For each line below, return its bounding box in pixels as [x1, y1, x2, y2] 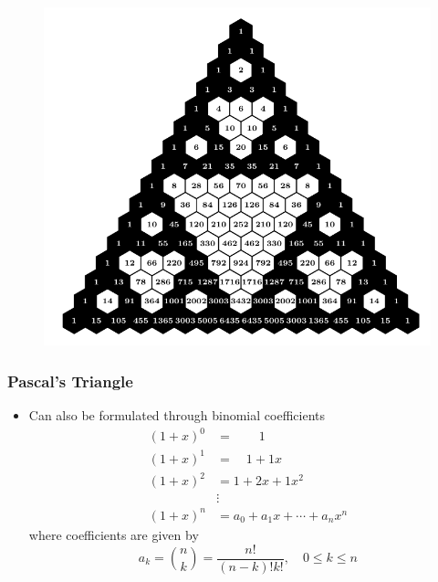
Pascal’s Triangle [7, 369, 133, 392]
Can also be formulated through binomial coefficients [28, 406, 325, 425]
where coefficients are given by [28, 524, 199, 544]
